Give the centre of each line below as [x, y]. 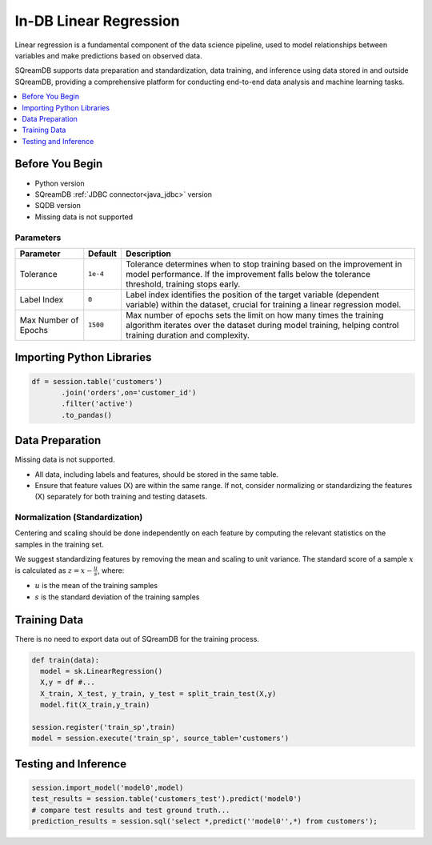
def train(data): [66, 660]
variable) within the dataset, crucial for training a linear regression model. [263, 304]
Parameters [38, 238]
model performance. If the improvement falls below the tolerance [248, 274]
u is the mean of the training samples [96, 586]
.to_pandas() [86, 415]
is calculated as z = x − [54, 570]
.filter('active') [97, 404]
